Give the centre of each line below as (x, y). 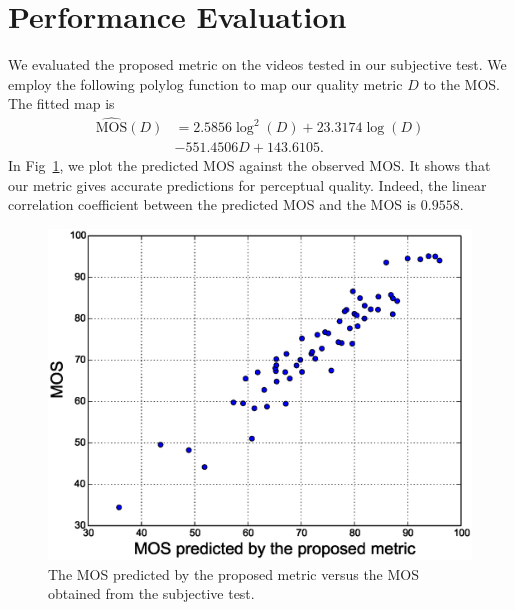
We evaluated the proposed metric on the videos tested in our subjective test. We (257, 64)
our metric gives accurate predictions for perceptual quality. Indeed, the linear (247, 184)
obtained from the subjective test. (151, 593)
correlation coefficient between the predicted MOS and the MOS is (212, 204)
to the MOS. (462, 83)
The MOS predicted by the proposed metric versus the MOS (233, 573)
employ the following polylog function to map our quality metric (205, 83)
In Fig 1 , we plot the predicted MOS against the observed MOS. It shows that (249, 165)
